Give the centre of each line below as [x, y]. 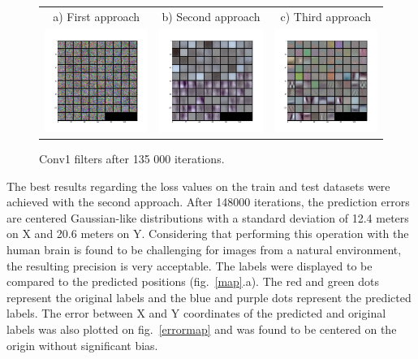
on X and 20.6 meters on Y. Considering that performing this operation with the [208, 234]
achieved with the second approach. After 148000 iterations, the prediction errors [208, 202]
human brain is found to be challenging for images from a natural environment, [204, 250]
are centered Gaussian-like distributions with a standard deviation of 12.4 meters [208, 217]
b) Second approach [211, 16]
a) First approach [97, 16]
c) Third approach [326, 16]
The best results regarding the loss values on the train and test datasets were [198, 186]
